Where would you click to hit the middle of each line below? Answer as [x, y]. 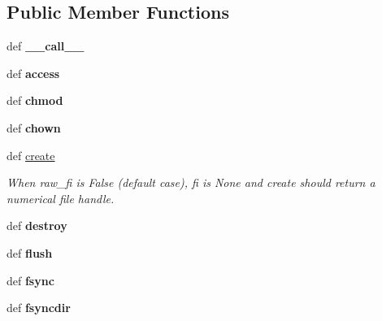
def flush [30, 252]
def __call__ [46, 46]
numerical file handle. [61, 198]
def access [33, 73]
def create [31, 155]
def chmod [35, 100]
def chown [34, 127]
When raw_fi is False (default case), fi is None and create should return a [191, 182]
